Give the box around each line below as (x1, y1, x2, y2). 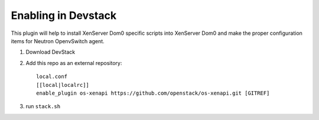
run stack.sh (25, 103, 61, 110)
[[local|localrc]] (36, 82, 90, 88)
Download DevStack (25, 48, 76, 56)
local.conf (36, 73, 68, 80)
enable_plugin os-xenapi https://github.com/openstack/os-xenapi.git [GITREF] (36, 89, 270, 96)
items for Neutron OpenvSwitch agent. (11, 37, 105, 44)
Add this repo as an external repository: (25, 59, 122, 66)
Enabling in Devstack (11, 9, 117, 22)
